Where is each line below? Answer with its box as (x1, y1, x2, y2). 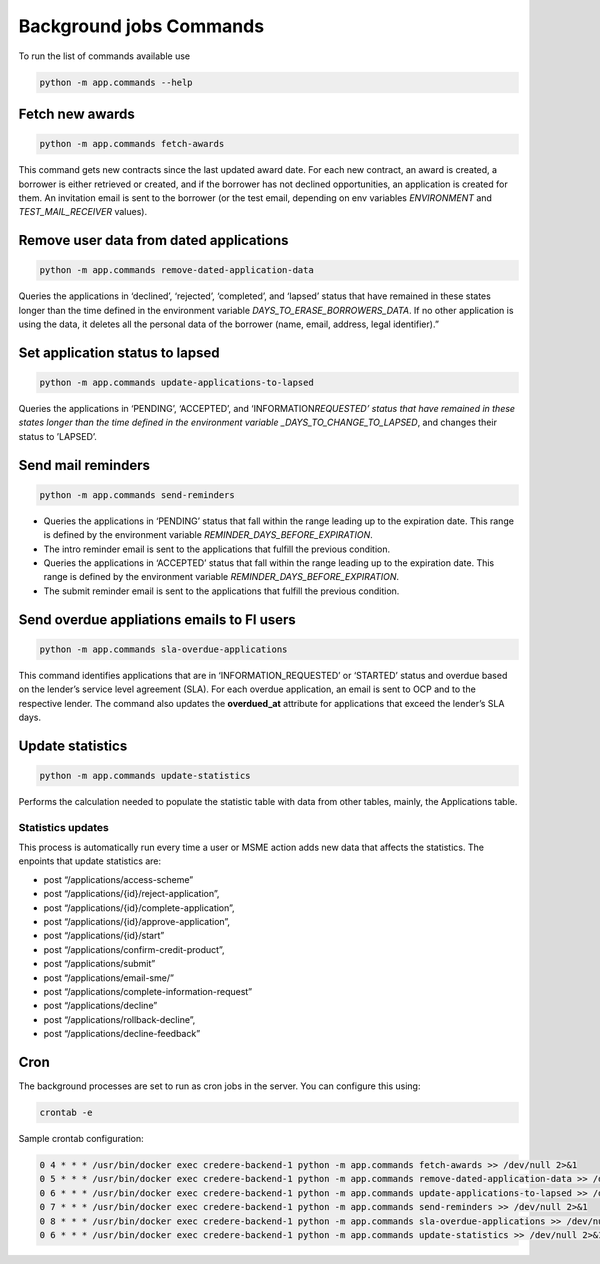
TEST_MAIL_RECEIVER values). (18, 206, 148, 218)
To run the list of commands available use (18, 50, 190, 62)
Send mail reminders (18, 456, 150, 474)
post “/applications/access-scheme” (43, 873, 194, 885)
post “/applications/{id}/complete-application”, (43, 901, 235, 914)
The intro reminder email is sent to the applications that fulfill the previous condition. (43, 543, 391, 555)
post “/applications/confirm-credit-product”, (43, 943, 225, 955)
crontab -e (39, 1107, 93, 1118)
